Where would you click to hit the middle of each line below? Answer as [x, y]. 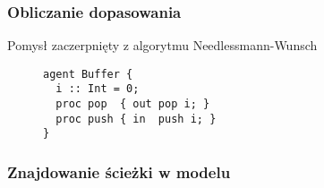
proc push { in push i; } [136, 119]
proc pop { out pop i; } [133, 104]
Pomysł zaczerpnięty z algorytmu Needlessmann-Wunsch [162, 45]
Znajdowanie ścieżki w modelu [119, 172]
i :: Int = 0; [98, 89]
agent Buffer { [88, 74]
